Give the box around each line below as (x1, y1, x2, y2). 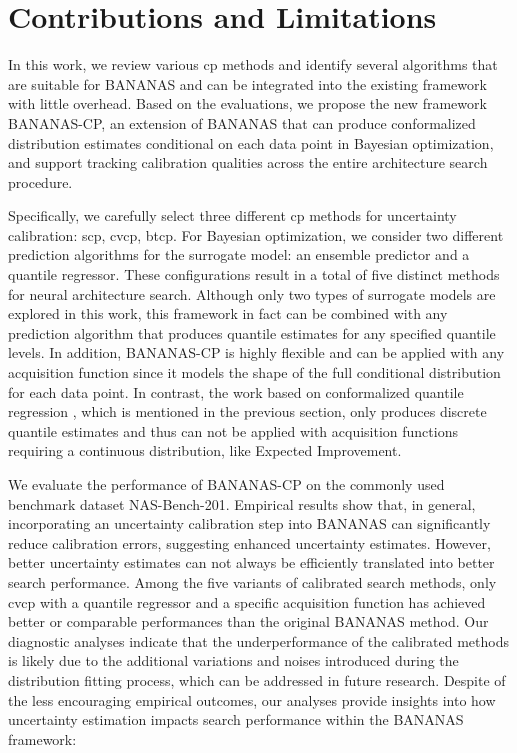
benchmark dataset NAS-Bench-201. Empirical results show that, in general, (8, 493, 476, 514)
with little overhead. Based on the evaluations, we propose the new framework (8, 93, 487, 114)
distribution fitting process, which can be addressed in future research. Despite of (8, 669, 506, 690)
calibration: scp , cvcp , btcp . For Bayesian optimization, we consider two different (8, 224, 504, 245)
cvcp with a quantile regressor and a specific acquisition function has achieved (8, 591, 486, 612)
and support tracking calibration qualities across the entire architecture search (8, 152, 488, 173)
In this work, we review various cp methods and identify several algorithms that (8, 54, 498, 75)
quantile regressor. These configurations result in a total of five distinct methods (8, 264, 500, 285)
